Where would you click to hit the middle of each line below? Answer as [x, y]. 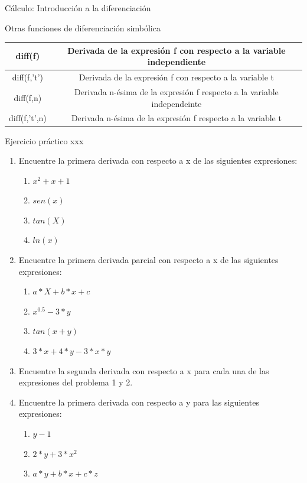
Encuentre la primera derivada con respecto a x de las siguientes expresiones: [158, 161]
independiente [177, 62]
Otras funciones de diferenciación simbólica [83, 27]
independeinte [177, 103]
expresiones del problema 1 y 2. [76, 382]
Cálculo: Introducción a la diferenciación [78, 8]
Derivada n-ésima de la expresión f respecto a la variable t [176, 118]
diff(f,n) [28, 97]
